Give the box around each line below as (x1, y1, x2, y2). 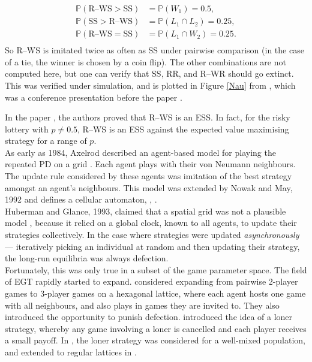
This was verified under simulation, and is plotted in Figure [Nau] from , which (5, 79, 296, 91)
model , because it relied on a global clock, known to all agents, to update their (5, 216, 297, 229)
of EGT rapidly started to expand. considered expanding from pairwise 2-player (5, 275, 298, 288)
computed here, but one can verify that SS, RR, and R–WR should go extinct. (5, 67, 294, 80)
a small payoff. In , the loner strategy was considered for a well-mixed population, (5, 334, 305, 346)
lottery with (5, 122, 49, 135)
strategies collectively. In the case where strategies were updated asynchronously (5, 228, 299, 241)
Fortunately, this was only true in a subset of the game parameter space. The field (5, 263, 307, 276)
